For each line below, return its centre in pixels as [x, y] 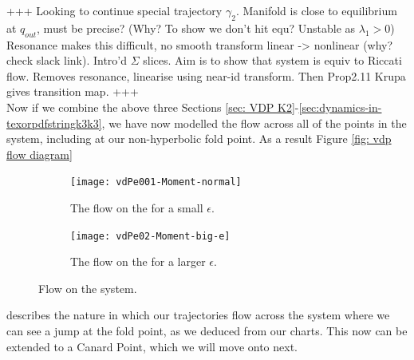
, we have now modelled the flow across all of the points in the [254, 123]
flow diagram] [39, 154]
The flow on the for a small [137, 208]
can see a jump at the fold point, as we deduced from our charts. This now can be [207, 331]
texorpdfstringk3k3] [54, 123]
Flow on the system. [88, 288]
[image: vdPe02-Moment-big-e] [150, 236]
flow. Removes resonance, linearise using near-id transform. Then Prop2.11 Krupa [206, 75]
